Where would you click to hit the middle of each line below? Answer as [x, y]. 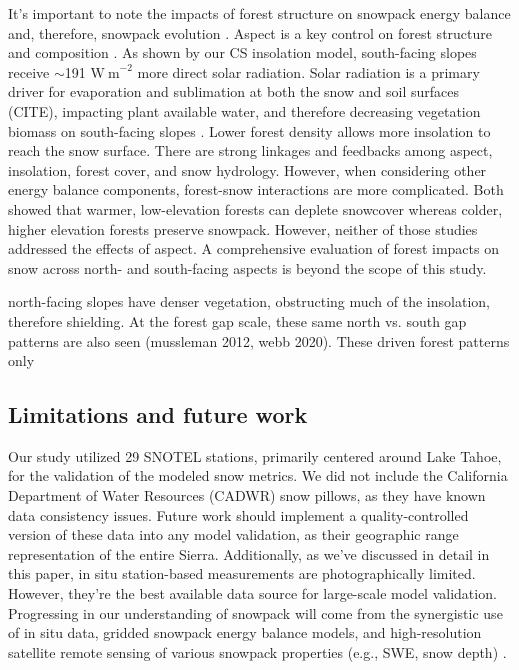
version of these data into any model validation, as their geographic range [233, 534]
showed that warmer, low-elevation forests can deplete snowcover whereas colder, [255, 208]
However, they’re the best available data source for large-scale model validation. [252, 593]
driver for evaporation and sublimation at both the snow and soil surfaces [233, 91]
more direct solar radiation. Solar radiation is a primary [308, 71]
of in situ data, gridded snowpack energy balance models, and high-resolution [245, 632]
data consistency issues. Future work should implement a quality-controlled [238, 514]
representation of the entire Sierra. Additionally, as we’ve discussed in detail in [249, 553]
